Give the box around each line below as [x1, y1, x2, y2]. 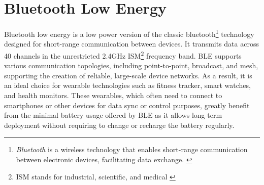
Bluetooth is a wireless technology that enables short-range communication [16, 144, 248, 155]
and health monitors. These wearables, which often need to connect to [4, 90, 222, 100]
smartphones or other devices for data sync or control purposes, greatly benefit [4, 100, 250, 110]
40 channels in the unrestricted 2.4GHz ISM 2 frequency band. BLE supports [4, 49, 242, 61]
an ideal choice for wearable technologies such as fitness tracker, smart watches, [4, 80, 251, 90]
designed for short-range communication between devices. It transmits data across [4, 38, 259, 49]
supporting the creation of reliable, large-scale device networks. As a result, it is [4, 70, 252, 80]
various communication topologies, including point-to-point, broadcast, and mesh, [4, 60, 258, 71]
